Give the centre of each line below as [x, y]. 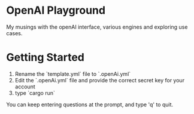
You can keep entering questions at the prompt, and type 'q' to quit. [90, 104]
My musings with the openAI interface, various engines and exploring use [97, 27]
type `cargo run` [35, 93]
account [25, 87]
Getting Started [46, 58]
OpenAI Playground [56, 10]
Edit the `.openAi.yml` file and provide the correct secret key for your [99, 80]
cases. [14, 33]
